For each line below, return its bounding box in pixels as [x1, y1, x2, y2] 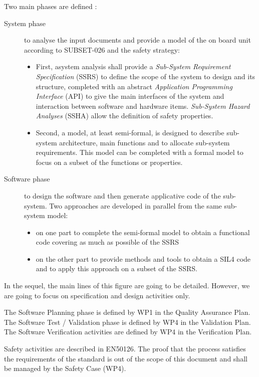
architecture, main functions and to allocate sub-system [59, 137, 230, 147]
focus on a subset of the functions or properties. [36, 156, 183, 167]
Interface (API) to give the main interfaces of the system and [36, 91, 224, 101]
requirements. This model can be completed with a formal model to [36, 147, 243, 157]
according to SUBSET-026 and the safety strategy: [24, 44, 180, 55]
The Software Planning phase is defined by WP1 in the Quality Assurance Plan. [4, 307, 250, 317]
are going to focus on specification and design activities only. [4, 290, 190, 300]
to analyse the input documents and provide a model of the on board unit [24, 35, 251, 45]
